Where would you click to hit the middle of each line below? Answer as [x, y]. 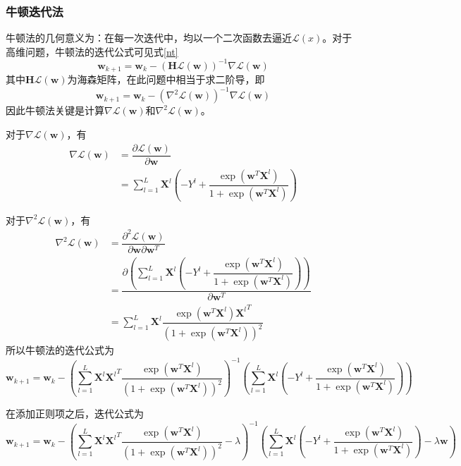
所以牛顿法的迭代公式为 [60, 350]
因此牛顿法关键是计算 [55, 110]
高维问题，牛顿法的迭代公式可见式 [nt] [92, 51]
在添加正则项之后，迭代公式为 [75, 413]
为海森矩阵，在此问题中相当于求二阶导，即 [166, 79]
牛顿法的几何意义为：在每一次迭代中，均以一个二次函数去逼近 [149, 38]
